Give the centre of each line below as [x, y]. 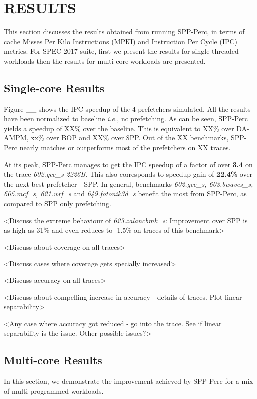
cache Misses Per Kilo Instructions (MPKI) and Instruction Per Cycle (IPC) [121, 41]
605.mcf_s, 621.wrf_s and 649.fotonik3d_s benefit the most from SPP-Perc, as [125, 194]
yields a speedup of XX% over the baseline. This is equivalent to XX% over [119, 128]
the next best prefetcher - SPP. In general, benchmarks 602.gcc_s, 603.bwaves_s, [128, 184]
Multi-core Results [53, 360]
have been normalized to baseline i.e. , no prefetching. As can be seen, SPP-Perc [126, 118]
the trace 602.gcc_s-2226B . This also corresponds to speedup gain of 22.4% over [128, 174]
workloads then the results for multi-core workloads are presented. [105, 61]
